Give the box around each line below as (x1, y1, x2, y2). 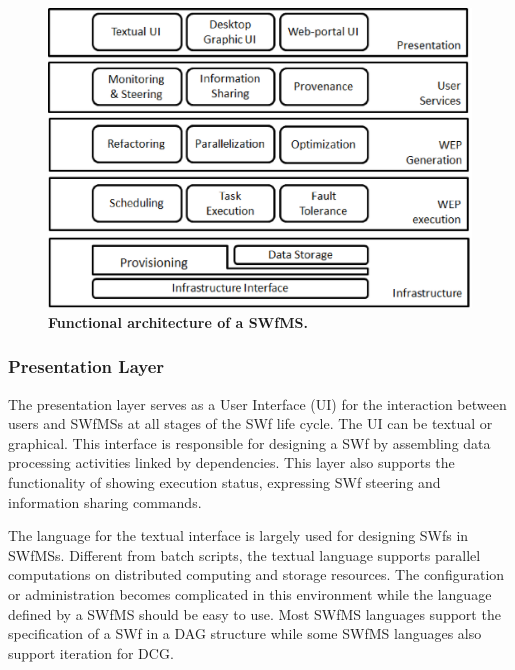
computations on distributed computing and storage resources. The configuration (8, 564, 505, 585)
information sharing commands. (8, 491, 202, 512)
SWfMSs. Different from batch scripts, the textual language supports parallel (8, 544, 481, 565)
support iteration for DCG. (8, 642, 174, 663)
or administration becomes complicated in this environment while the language (8, 583, 492, 604)
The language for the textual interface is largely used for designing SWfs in (8, 525, 469, 546)
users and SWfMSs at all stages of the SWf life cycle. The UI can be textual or (8, 413, 493, 434)
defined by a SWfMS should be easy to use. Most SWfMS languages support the (8, 603, 501, 624)
